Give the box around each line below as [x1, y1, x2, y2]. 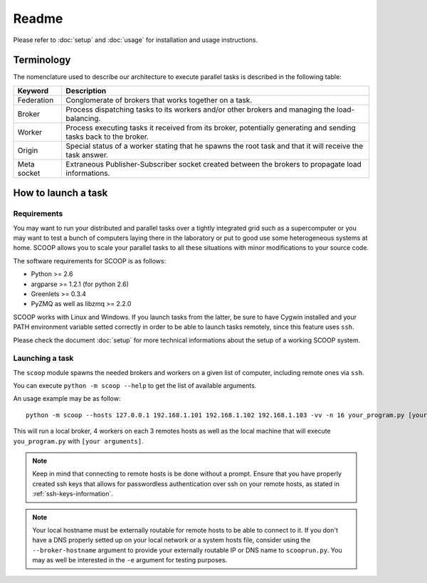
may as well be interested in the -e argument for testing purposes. [32, 556, 228, 564]
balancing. [65, 113, 101, 123]
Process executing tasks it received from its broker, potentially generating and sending [65, 122, 356, 132]
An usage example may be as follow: [13, 394, 121, 403]
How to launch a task [13, 187, 108, 199]
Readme [13, 11, 63, 26]
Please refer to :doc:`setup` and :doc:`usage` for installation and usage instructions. [13, 36, 258, 44]
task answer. [65, 149, 108, 159]
